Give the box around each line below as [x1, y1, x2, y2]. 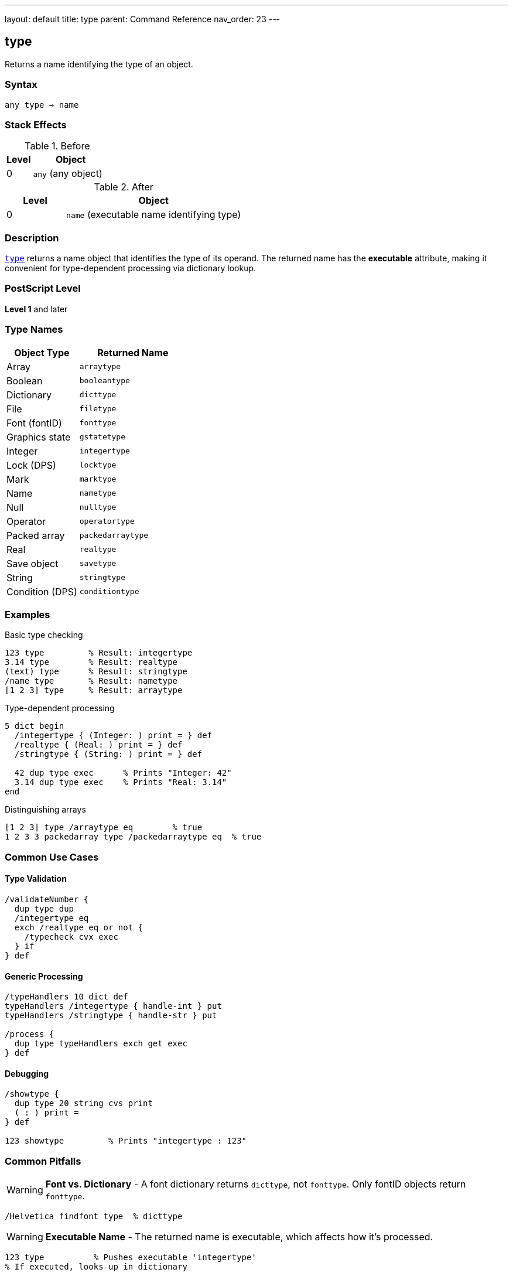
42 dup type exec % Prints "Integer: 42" [14, 768, 232, 778]
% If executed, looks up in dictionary [5, 1262, 187, 1272]
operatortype [79, 517, 135, 526]
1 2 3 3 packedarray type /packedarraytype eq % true [5, 832, 262, 842]
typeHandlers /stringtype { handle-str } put [5, 1011, 217, 1021]
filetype [79, 404, 117, 414]
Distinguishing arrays [5, 804, 86, 815]
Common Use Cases [5, 851, 99, 863]
